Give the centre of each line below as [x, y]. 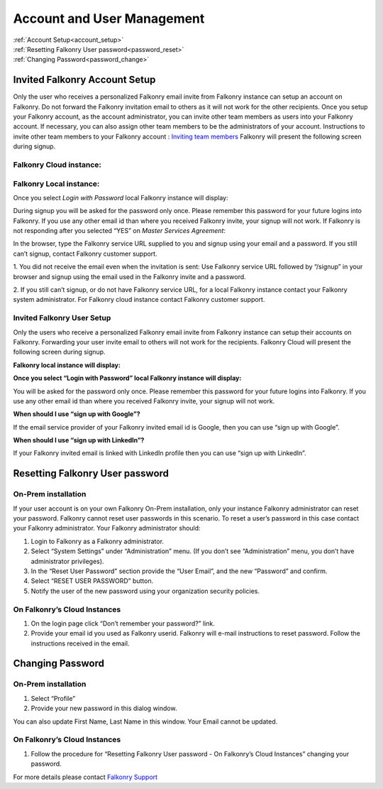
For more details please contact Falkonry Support [85, 777]
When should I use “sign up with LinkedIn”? [79, 440]
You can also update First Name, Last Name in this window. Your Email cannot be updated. [145, 722]
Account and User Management [109, 18]
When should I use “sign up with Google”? [77, 414]
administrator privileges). [67, 561]
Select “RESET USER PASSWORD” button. [92, 581]
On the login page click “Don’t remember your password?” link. [123, 623]
